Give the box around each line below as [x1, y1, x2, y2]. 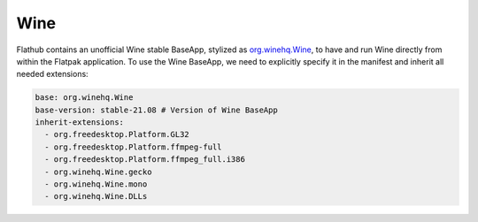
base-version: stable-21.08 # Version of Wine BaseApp [35, 104, 278, 115]
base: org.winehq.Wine [35, 93, 134, 103]
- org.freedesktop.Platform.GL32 [44, 129, 189, 140]
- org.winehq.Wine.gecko [44, 166, 152, 177]
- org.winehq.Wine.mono [44, 180, 148, 189]
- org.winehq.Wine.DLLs [44, 191, 148, 202]
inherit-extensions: [35, 118, 124, 127]
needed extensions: [16, 69, 89, 80]
